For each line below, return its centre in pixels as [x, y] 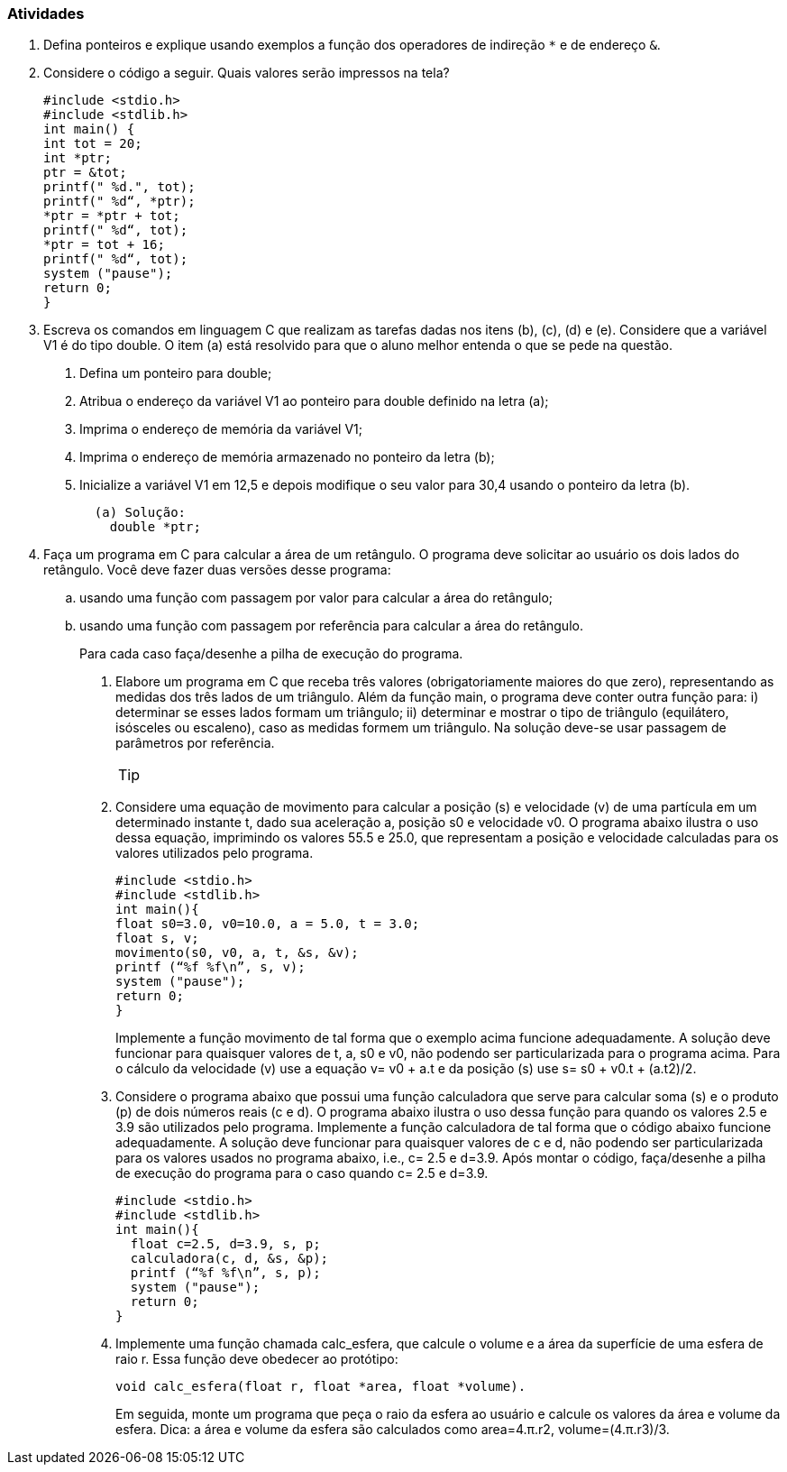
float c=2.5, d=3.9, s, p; [225, 1244]
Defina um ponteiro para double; [176, 373]
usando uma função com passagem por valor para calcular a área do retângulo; [316, 598]
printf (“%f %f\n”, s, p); [225, 1273]
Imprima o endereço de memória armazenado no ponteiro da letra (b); [287, 457]
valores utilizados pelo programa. [215, 853]
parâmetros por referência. [195, 743]
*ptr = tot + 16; [104, 245]
